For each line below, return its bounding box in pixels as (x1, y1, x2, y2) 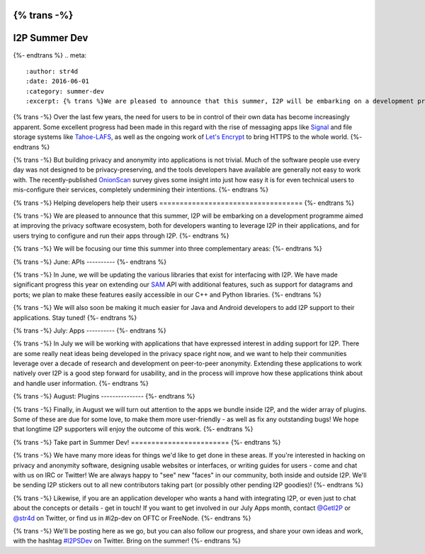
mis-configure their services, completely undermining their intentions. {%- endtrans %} (13, 185, 269, 194)
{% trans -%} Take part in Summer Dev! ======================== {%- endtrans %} (13, 438, 281, 446)
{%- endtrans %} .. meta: (13, 50, 87, 60)
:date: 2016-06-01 (25, 77, 90, 85)
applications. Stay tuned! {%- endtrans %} (13, 313, 137, 322)
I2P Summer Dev (13, 32, 89, 44)
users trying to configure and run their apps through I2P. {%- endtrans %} (13, 231, 229, 240)
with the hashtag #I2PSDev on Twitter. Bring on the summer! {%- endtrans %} (13, 536, 241, 545)
